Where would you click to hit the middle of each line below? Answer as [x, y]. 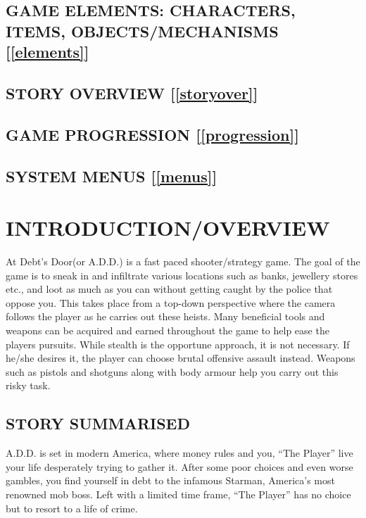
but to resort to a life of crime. [72, 508]
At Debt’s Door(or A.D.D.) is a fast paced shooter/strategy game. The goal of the [183, 261]
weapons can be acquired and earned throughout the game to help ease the [168, 330]
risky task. [28, 385]
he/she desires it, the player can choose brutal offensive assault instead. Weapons [181, 358]
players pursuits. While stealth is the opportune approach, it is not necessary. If [178, 344]
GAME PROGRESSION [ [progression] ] [152, 134]
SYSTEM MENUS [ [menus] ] [112, 176]
